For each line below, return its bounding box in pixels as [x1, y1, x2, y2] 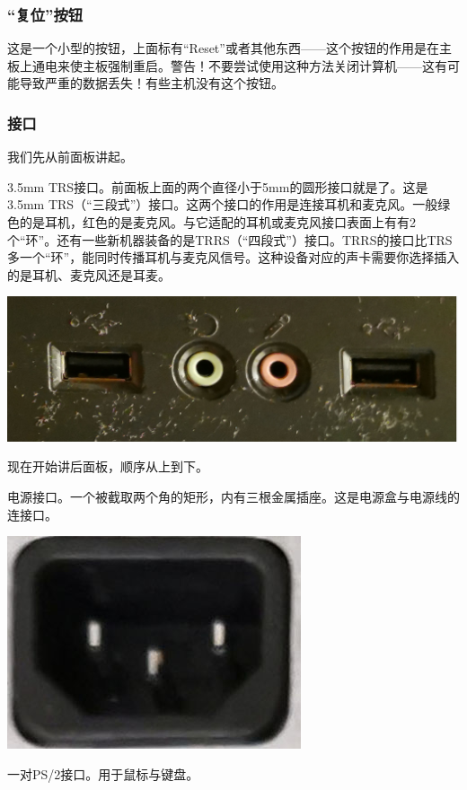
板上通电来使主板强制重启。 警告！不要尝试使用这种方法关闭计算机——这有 [7, 56, 447, 75]
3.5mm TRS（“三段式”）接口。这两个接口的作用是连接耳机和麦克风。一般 [7, 195, 438, 214]
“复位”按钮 [7, 3, 84, 25]
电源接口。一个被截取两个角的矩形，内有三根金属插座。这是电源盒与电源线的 [7, 487, 460, 505]
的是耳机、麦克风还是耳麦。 [7, 265, 171, 284]
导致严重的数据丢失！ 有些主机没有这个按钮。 [19, 74, 284, 92]
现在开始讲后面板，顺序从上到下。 [7, 457, 208, 476]
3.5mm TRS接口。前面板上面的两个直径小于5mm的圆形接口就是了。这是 [7, 177, 428, 196]
